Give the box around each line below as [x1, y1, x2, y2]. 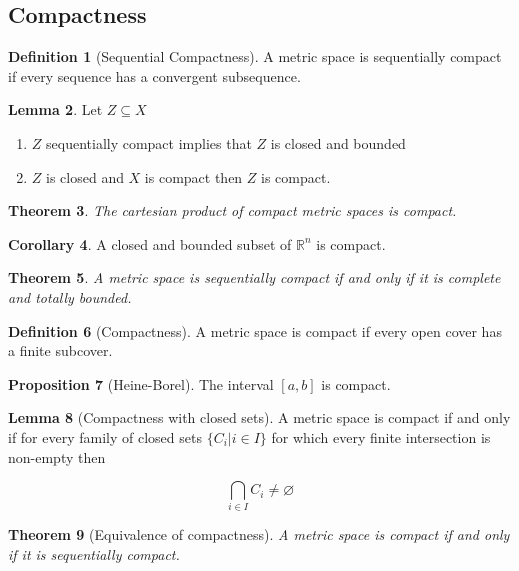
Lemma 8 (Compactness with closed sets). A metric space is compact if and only [8, 407, 511, 428]
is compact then [144, 166, 243, 187]
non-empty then [8, 446, 106, 467]
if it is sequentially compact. [8, 544, 180, 565]
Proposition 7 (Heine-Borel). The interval [8, 373, 274, 394]
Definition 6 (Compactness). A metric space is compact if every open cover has [8, 320, 502, 341]
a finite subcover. [8, 340, 113, 361]
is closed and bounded [270, 132, 406, 153]
